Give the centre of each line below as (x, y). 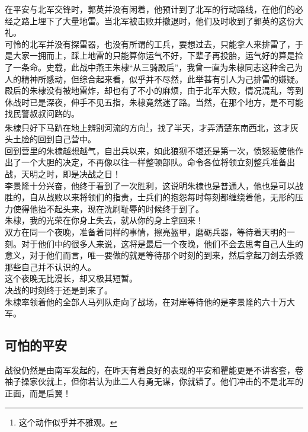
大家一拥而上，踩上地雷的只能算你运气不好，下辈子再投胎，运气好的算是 (154, 55)
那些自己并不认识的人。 (50, 266)
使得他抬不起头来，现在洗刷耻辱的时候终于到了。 (108, 208)
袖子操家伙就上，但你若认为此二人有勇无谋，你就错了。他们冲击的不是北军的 (154, 381)
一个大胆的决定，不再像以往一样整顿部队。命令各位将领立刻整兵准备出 (158, 162)
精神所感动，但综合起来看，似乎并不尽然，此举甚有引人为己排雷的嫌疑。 (162, 79)
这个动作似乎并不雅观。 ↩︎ (68, 422)
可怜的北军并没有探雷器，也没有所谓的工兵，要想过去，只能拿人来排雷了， (150, 44)
